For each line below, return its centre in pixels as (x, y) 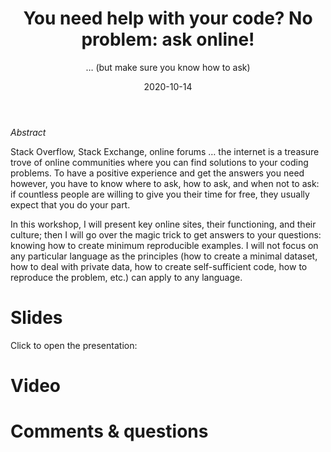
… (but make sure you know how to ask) (168, 67)
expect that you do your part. (70, 204)
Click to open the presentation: (74, 345)
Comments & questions (109, 431)
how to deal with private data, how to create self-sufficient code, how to (159, 266)
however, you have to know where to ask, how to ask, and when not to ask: (165, 183)
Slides (36, 318)
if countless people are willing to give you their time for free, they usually (160, 194)
